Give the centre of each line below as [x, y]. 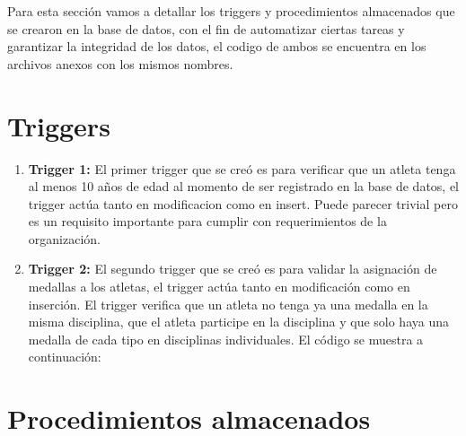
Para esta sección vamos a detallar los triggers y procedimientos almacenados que [231, 11]
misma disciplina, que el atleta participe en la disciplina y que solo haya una [238, 322]
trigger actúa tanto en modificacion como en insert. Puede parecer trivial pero [243, 203]
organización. [64, 238]
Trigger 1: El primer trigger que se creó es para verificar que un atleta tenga [242, 168]
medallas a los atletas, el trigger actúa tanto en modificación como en [219, 287]
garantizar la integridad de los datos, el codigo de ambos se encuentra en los [217, 46]
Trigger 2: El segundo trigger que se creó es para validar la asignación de [233, 269]
